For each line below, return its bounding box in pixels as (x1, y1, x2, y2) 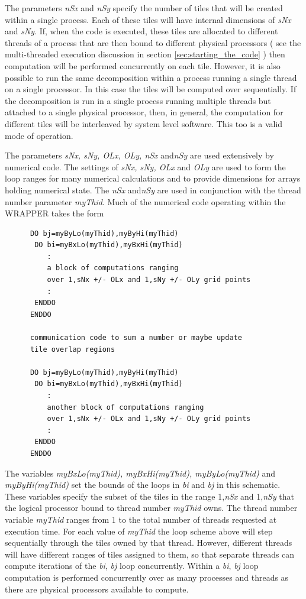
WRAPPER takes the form (5, 207, 104, 219)
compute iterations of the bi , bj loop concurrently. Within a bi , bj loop (5, 559, 259, 572)
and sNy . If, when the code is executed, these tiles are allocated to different (5, 25, 278, 37)
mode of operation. (5, 129, 73, 141)
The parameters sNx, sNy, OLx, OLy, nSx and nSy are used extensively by (5, 149, 274, 161)
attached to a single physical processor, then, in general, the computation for (5, 106, 284, 118)
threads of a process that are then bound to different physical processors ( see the (5, 36, 301, 48)
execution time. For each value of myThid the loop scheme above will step (5, 524, 273, 537)
